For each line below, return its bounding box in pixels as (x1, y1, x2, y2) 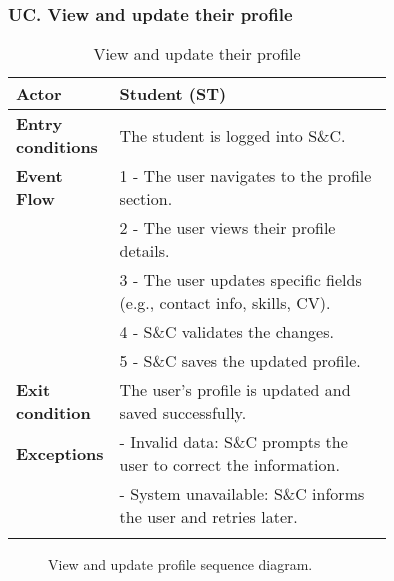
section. (119, 187, 173, 211)
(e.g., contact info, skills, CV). (119, 291, 331, 315)
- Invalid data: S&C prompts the (119, 430, 348, 454)
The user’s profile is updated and (119, 378, 351, 402)
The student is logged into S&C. (119, 123, 346, 147)
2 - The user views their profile (119, 216, 336, 240)
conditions (16, 135, 98, 159)
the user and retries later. (119, 505, 298, 529)
